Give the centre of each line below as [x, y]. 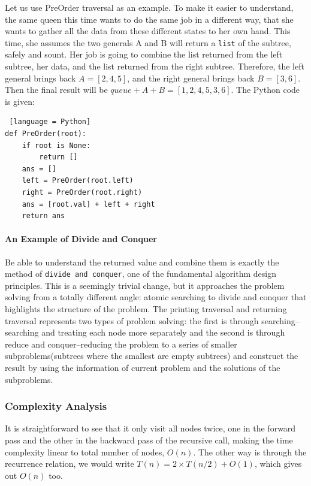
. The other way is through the [250, 452]
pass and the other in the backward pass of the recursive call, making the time [149, 440]
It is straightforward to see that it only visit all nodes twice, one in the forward [150, 428]
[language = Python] [50, 122]
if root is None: [56, 145]
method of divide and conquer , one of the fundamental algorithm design [141, 274]
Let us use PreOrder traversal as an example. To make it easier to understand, [149, 7]
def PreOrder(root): [46, 134]
